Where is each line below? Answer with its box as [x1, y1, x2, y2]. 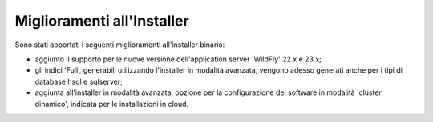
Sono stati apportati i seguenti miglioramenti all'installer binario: [14, 40, 225, 49]
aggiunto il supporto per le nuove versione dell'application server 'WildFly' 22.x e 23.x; [34, 54, 322, 64]
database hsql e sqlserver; [34, 77, 123, 86]
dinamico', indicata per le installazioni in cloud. [34, 99, 189, 108]
